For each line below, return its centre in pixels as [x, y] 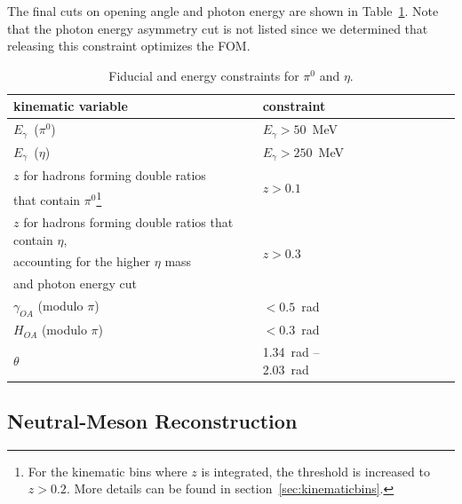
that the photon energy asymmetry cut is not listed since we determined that [218, 28]
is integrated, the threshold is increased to [315, 471]
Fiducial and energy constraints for [204, 75]
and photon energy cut [75, 283]
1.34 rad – [291, 351]
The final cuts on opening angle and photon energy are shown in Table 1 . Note [223, 11]
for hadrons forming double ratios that [128, 221]
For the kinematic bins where [108, 471]
